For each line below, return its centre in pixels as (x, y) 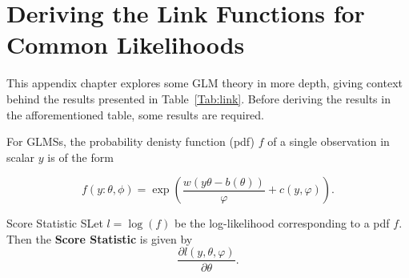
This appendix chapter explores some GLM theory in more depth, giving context (204, 83)
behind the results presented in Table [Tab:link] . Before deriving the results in (198, 98)
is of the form (80, 157)
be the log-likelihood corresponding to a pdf (282, 223)
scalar (21, 157)
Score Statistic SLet (55, 223)
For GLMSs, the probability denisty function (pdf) (130, 141)
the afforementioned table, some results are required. (136, 114)
